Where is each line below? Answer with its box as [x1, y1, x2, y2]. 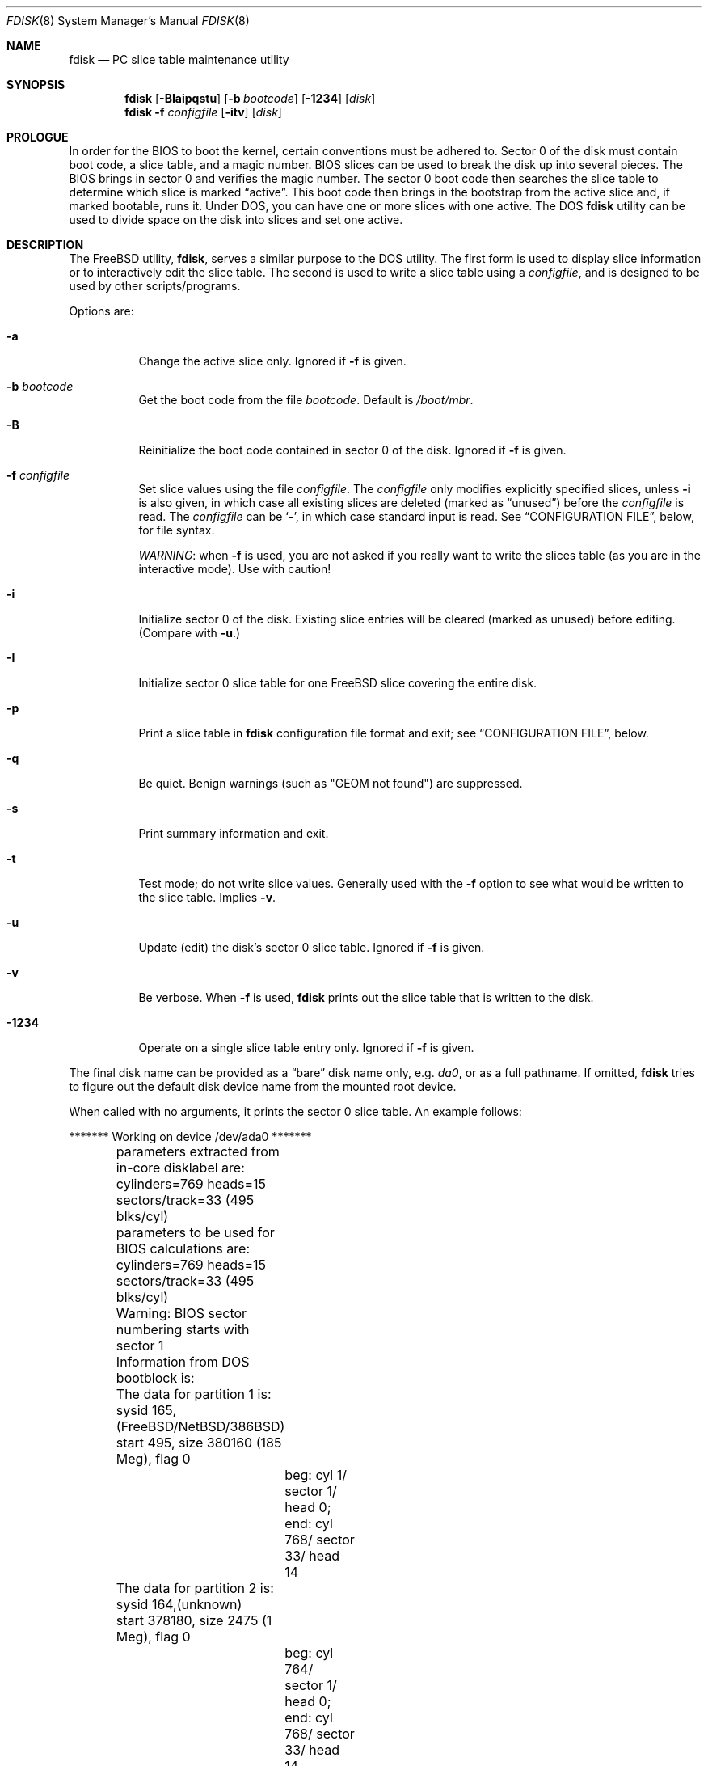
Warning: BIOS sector [116, 1305, 247, 1321]
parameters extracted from [116, 1143, 280, 1160]
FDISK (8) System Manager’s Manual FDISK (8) [6, 14, 250, 27]
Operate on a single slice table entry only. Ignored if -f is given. [138, 1041, 474, 1054]
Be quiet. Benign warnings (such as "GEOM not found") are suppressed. [138, 776, 523, 790]
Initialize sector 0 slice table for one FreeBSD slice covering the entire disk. [138, 676, 537, 690]
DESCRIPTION [6, 238, 84, 251]
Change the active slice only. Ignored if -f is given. [138, 354, 407, 368]
